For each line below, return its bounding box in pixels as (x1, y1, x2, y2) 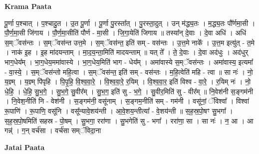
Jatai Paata (4, 142, 45, 152)
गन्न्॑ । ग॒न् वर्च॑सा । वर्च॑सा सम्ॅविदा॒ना (4, 125, 101, 136)
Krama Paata (4, 1, 51, 11)
